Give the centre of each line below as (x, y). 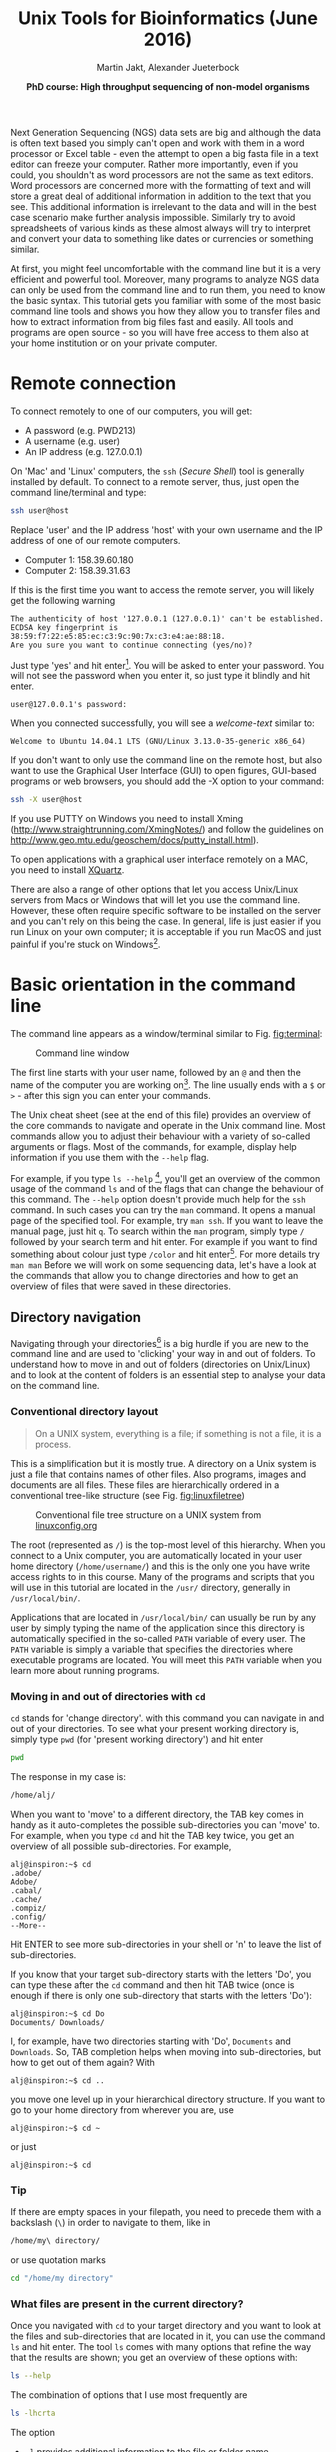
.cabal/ (26, 1890)
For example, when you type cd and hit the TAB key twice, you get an (152, 1835)
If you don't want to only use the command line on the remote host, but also (166, 760)
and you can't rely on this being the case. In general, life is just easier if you (166, 921)
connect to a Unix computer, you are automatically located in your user (156, 1555)
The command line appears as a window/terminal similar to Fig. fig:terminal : (166, 1033)
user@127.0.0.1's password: (69, 705)
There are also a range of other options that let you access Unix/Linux (154, 889)
